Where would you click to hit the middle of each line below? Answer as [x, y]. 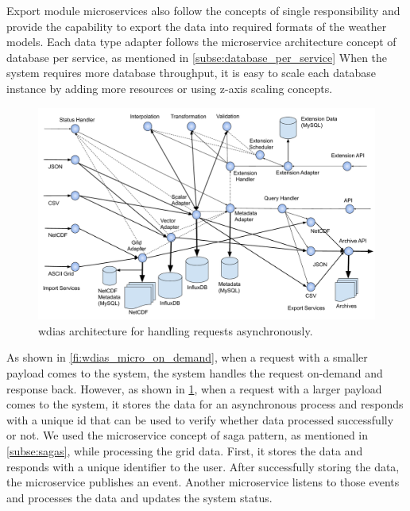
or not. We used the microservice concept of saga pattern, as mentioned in [188, 435]
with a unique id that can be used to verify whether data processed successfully [200, 419]
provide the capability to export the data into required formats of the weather [197, 26]
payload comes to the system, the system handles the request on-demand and [195, 373]
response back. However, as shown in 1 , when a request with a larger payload [194, 388]
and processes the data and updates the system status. [139, 497]
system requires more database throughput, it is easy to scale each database [191, 73]
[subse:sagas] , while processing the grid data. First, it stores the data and [185, 450]
